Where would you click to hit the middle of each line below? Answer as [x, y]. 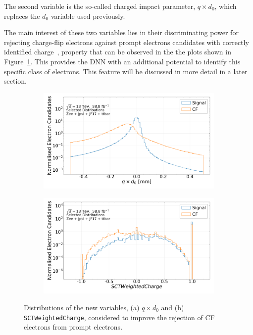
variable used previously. [88, 16]
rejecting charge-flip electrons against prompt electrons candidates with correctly [126, 42]
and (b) [173, 307]
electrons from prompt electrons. [73, 327]
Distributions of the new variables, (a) [82, 307]
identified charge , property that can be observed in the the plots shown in [118, 52]
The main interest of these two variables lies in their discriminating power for [121, 32]
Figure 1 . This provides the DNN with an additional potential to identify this [122, 61]
